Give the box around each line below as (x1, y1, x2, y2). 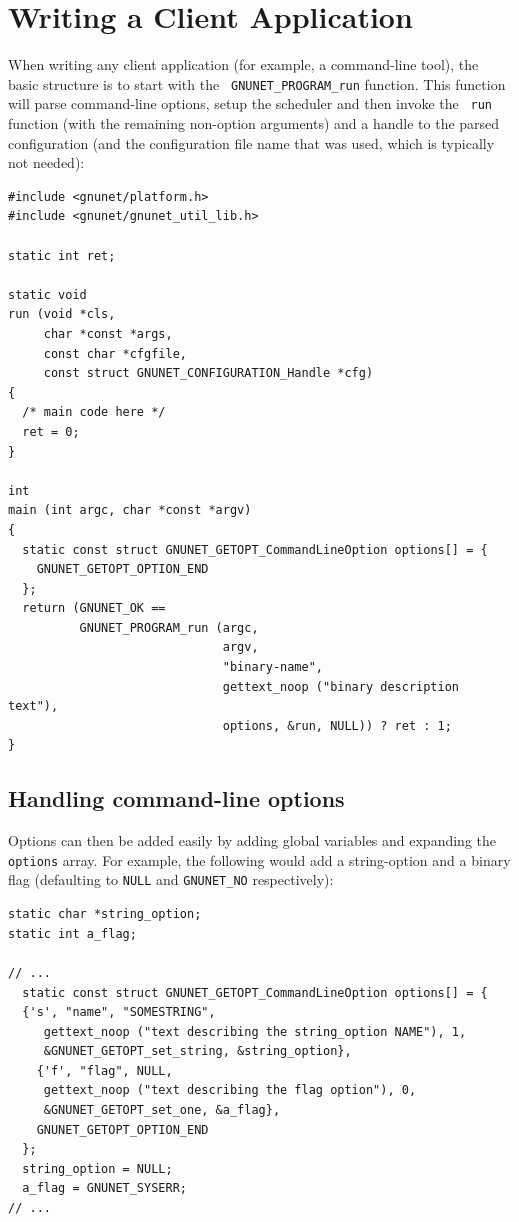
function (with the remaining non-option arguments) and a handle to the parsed (8, 113, 500, 134)
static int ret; (8, 248, 116, 263)
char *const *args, (43, 326, 173, 341)
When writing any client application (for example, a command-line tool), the (8, 54, 479, 75)
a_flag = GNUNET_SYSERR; (22, 1181, 187, 1196)
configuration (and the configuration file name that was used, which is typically (8, 132, 495, 153)
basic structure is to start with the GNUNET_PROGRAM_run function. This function (8, 73, 506, 94)
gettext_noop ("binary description (222, 679, 460, 694)
